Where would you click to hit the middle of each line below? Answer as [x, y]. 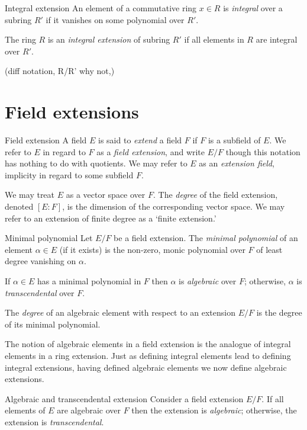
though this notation [263, 151]
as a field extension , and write [151, 151]
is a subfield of [234, 140]
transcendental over [40, 292]
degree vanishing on [41, 261]
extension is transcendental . [54, 421]
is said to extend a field [140, 140]
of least [269, 249]
